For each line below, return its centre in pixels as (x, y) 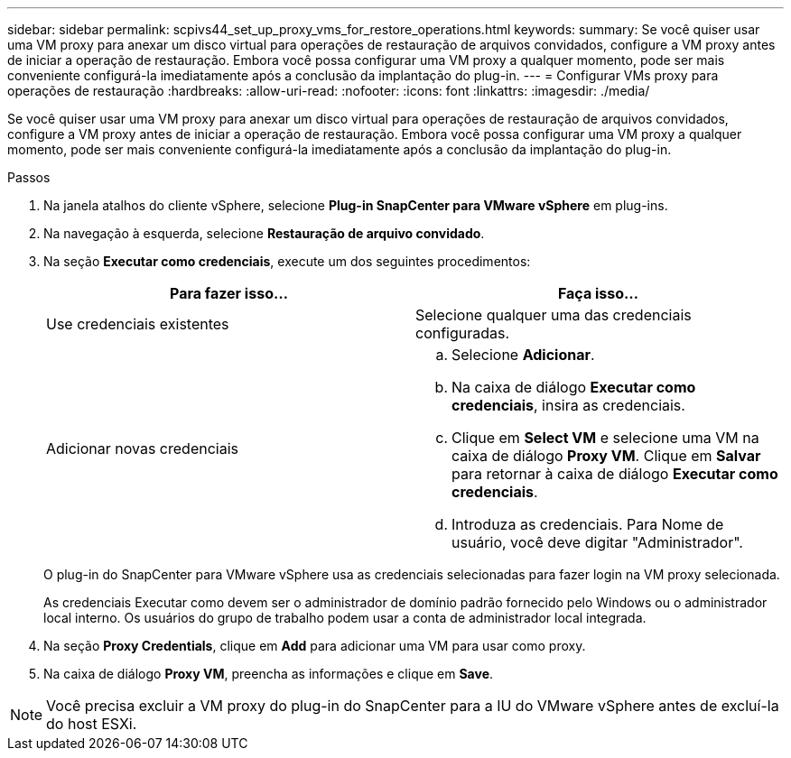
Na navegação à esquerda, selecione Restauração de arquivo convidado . (264, 233)
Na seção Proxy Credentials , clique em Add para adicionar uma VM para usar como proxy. (315, 646)
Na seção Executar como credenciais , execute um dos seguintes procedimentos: (287, 261)
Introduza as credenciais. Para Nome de (588, 524)
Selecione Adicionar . (523, 355)
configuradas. (463, 333)
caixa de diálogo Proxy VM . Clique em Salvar (606, 456)
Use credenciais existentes (138, 324)
